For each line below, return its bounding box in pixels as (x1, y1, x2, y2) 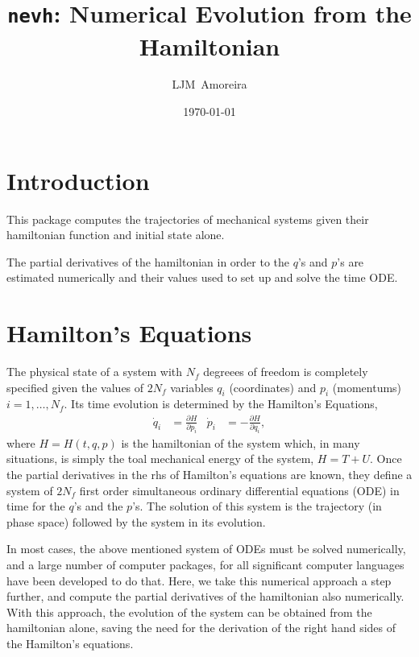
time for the (6, 498, 65, 514)
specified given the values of (6, 378, 144, 395)
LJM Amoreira (172, 76, 247, 93)
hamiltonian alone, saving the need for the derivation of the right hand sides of (6, 619, 396, 636)
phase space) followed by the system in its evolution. (6, 513, 266, 530)
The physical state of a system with (6, 363, 183, 380)
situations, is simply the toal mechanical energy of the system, (6, 450, 314, 467)
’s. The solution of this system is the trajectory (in (132, 498, 382, 514)
